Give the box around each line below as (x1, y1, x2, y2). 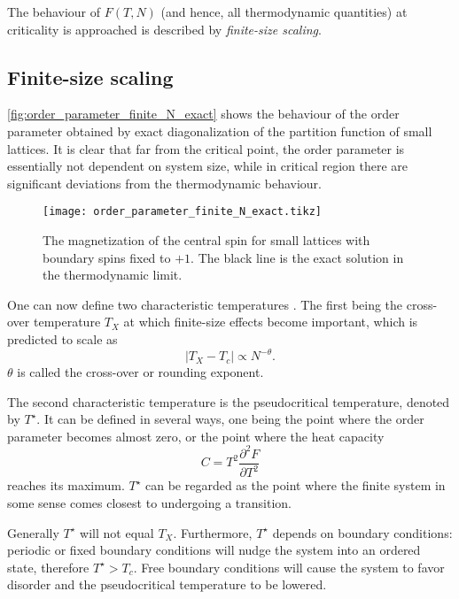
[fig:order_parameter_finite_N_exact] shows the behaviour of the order (7, 104, 400, 123)
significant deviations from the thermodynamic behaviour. (7, 173, 322, 192)
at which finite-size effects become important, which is (123, 312, 418, 331)
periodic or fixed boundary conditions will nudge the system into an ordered (7, 541, 421, 559)
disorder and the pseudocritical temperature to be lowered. (7, 575, 327, 594)
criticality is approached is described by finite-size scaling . (7, 19, 322, 38)
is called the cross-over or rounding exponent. (17, 363, 264, 381)
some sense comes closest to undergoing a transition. (7, 493, 292, 511)
